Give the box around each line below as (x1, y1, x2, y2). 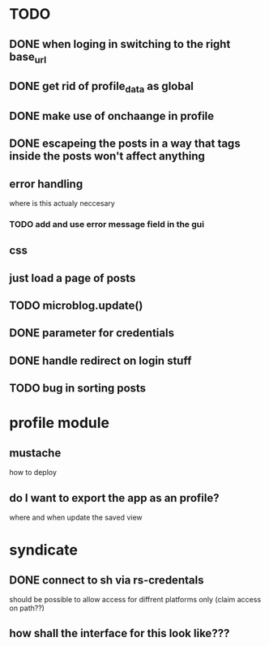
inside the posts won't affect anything (9, 149, 206, 163)
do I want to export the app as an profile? (9, 491, 220, 505)
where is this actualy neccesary (9, 198, 116, 207)
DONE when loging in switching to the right (9, 37, 231, 51)
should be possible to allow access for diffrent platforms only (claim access (9, 595, 262, 605)
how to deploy (9, 468, 58, 477)
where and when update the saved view (9, 512, 143, 523)
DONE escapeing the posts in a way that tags (9, 137, 241, 151)
